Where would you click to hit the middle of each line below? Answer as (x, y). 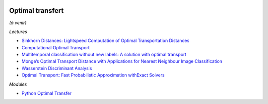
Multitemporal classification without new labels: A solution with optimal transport (104, 55)
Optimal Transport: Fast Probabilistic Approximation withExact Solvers (93, 75)
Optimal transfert (36, 11)
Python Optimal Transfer (47, 93)
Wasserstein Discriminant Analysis (57, 68)
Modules (18, 84)
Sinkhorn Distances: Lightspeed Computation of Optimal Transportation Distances (105, 41)
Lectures (18, 32)
